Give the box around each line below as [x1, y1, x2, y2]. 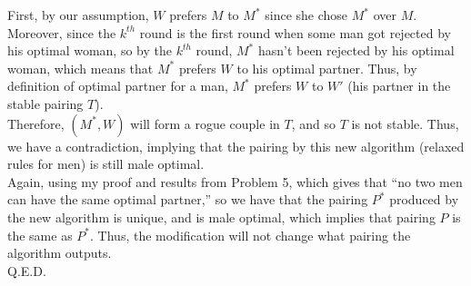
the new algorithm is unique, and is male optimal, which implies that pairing [7, 207, 436, 226]
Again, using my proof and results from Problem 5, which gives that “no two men [7, 172, 463, 191]
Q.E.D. [7, 261, 46, 280]
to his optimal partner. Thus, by [236, 58, 417, 77]
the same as [7, 225, 73, 244]
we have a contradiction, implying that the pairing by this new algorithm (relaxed [7, 136, 465, 155]
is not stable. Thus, [351, 113, 459, 133]
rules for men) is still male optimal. [7, 154, 205, 173]
